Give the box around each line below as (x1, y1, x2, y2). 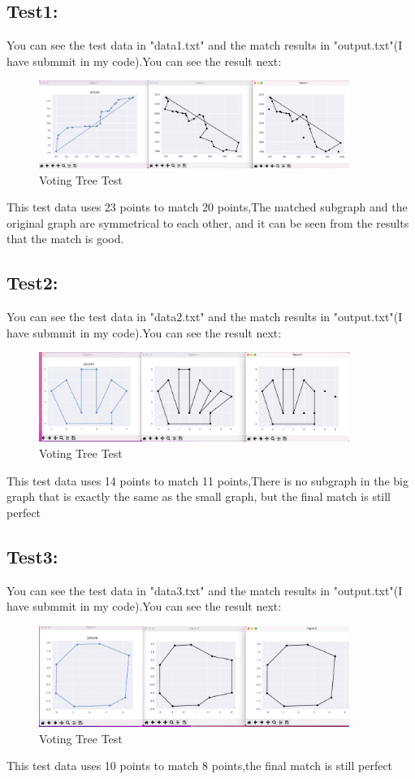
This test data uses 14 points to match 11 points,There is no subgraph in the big (6, 472, 409, 489)
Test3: (6, 543, 58, 568)
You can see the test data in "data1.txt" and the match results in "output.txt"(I (6, 37, 403, 54)
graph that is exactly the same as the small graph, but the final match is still (6, 488, 391, 505)
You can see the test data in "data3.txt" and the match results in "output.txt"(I (6, 581, 403, 598)
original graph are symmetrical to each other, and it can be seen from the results (6, 214, 409, 231)
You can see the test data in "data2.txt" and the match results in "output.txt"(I (6, 308, 403, 325)
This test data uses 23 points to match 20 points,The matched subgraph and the (6, 198, 408, 215)
